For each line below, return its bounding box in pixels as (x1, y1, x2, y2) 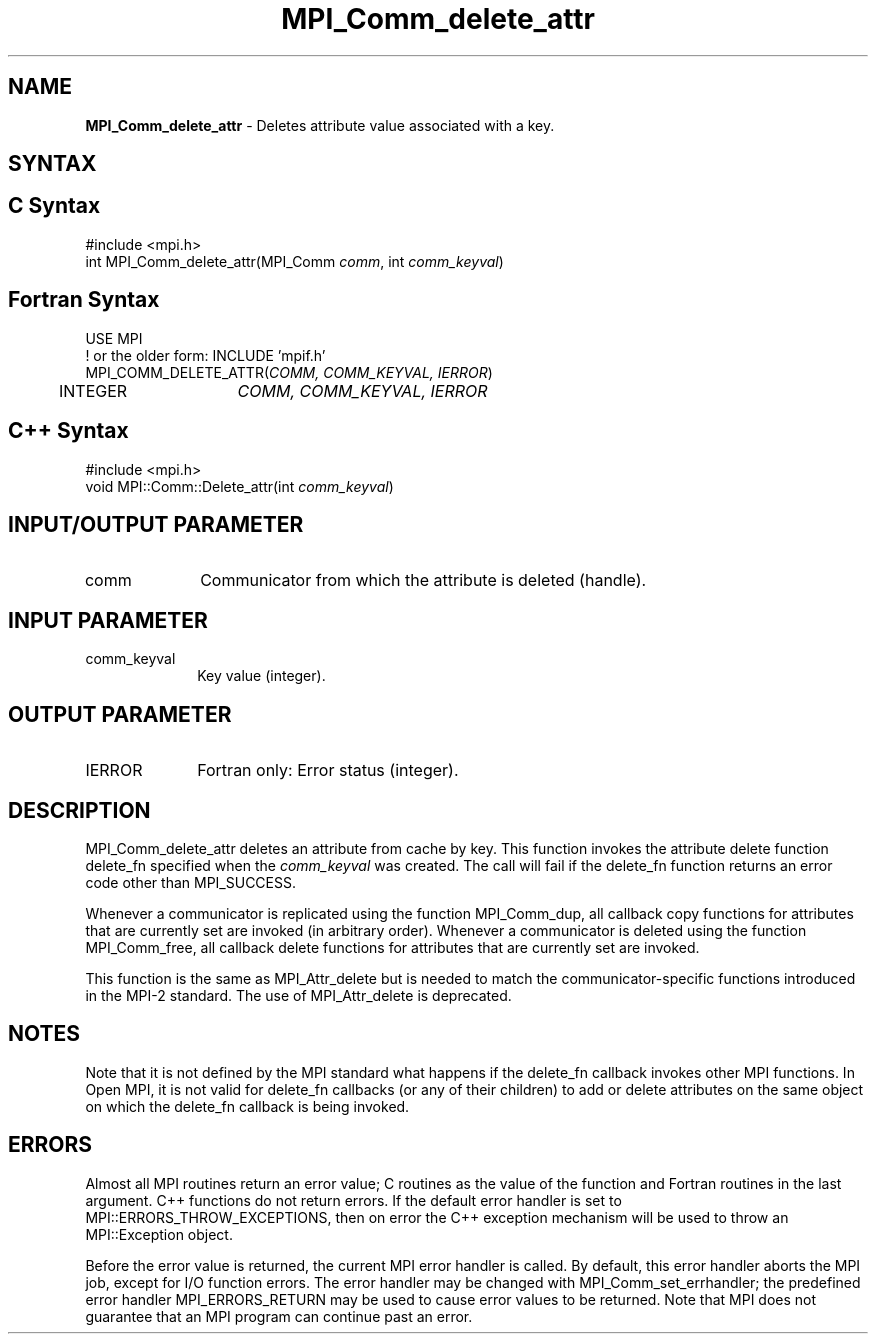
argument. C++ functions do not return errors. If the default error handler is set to (85, 1191, 622, 1209)
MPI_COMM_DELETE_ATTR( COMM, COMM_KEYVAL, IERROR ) (85, 363, 493, 381)
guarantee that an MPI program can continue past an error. (85, 1307, 473, 1325)
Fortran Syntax (8, 287, 160, 313)
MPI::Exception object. (85, 1225, 233, 1243)
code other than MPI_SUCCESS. (85, 873, 297, 891)
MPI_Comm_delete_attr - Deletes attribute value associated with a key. (85, 116, 555, 134)
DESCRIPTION (8, 797, 151, 823)
